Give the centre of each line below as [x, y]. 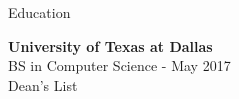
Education [39, 12]
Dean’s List [43, 84]
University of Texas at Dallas [110, 45]
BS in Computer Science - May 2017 [119, 65]
